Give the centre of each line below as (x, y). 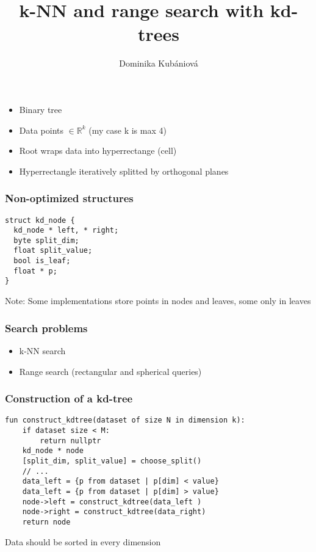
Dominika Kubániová (159, 63)
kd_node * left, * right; (66, 231)
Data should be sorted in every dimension (83, 541)
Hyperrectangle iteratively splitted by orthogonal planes (124, 171)
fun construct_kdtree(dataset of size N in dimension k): (125, 420)
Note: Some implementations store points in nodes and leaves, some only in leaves (158, 301)
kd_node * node (53, 451)
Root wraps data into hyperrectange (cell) (98, 151)
